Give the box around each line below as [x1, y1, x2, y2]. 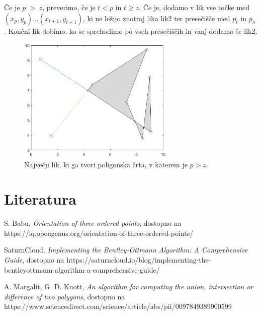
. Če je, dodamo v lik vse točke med [139, 2, 250, 12]
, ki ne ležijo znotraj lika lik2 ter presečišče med [82, 13, 230, 23]
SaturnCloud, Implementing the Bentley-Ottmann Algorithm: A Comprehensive [4, 244, 248, 255]
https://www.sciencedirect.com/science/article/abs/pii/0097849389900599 [4, 301, 232, 311]
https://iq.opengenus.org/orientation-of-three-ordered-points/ [4, 227, 194, 238]
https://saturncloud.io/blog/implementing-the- [66, 255, 211, 265]
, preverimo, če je [42, 2, 96, 12]
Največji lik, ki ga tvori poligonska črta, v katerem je [24, 159, 188, 169]
